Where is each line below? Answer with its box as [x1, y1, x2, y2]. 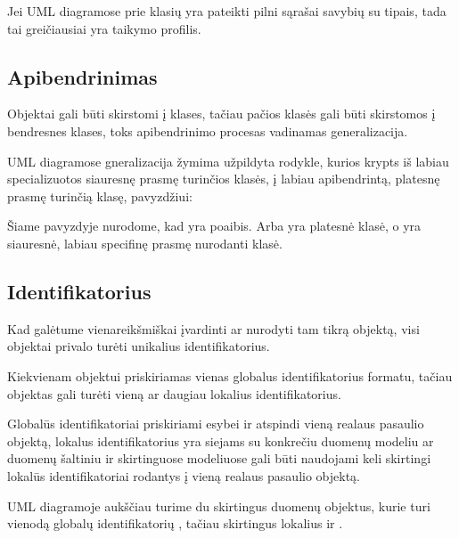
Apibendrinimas [7, 62, 158, 90]
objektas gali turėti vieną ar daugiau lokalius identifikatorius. [7, 384, 341, 403]
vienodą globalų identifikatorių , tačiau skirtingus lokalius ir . [7, 514, 343, 533]
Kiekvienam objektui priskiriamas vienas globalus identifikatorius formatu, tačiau [7, 366, 453, 385]
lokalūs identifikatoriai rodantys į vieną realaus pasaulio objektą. [7, 466, 360, 485]
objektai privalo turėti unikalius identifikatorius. [7, 337, 270, 355]
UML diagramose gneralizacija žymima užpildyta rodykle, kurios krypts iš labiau [7, 151, 449, 170]
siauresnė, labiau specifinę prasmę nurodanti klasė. [7, 233, 283, 252]
